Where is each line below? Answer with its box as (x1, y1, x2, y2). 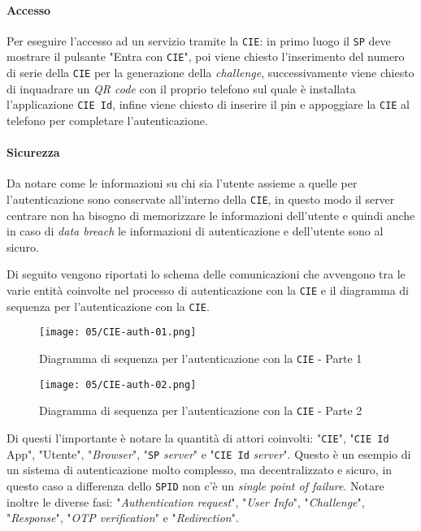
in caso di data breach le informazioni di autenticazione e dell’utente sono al (7, 222, 384, 240)
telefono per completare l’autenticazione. (7, 112, 208, 129)
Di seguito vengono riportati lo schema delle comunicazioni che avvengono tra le (7, 265, 406, 283)
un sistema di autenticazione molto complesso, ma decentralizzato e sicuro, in (7, 461, 393, 478)
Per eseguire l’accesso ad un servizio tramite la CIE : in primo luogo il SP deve (7, 32, 391, 49)
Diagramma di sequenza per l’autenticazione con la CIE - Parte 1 (39, 350, 362, 366)
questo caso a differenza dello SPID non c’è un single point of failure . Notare (7, 477, 384, 494)
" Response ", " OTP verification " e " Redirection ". (7, 509, 239, 526)
